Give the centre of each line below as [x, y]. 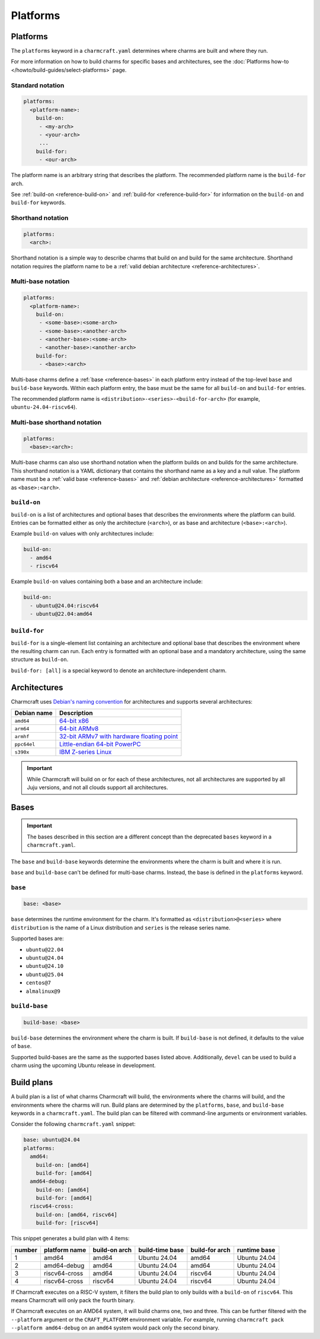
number [26, 1250]
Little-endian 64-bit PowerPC [100, 744]
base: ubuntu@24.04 [52, 1140]
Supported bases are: [37, 939]
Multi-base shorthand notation [56, 423]
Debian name [33, 713]
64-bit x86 [74, 721]
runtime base [256, 1250]
